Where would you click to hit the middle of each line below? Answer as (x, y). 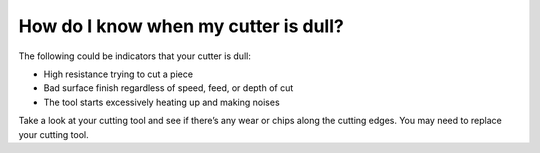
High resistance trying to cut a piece (118, 74)
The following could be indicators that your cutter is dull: (135, 56)
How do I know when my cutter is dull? (181, 26)
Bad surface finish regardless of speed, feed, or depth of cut (168, 88)
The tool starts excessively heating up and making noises (161, 102)
